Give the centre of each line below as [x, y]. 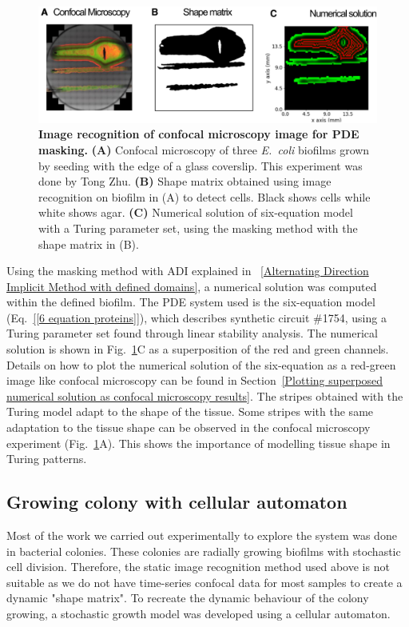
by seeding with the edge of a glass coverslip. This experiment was [201, 165]
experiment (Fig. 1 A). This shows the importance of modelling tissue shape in [199, 443]
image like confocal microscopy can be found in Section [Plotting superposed [195, 380]
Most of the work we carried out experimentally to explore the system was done [202, 535]
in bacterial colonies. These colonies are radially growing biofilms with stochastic [204, 551]
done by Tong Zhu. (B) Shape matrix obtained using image [185, 181]
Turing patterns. [47, 459]
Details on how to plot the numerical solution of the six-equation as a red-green [201, 364]
